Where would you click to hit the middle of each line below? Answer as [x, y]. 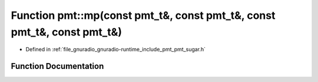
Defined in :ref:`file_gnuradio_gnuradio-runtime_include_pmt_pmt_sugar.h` [116, 50]
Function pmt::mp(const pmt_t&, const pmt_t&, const [143, 15]
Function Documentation [57, 66]
